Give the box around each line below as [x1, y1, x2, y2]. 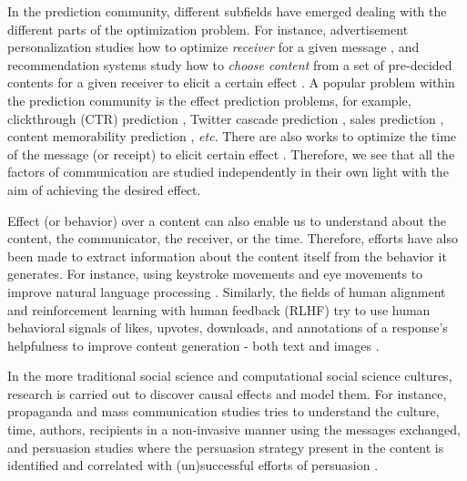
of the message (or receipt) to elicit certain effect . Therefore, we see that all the [7, 144, 455, 163]
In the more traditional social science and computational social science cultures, [7, 366, 452, 385]
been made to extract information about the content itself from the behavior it [7, 246, 447, 265]
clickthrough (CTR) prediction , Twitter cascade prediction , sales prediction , [7, 108, 444, 128]
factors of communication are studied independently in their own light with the [7, 162, 449, 181]
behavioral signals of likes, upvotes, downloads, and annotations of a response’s [7, 318, 448, 337]
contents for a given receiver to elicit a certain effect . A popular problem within [7, 73, 455, 92]
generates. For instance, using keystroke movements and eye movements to [7, 264, 423, 283]
